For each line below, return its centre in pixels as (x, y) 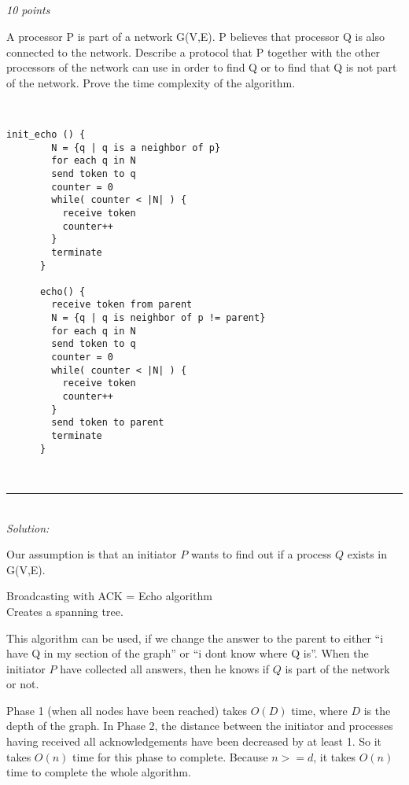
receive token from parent (122, 305)
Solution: (28, 527)
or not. (23, 684)
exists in (367, 554)
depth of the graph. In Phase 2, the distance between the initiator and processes (200, 726)
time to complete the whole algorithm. (99, 772)
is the (377, 710)
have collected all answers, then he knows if (165, 668)
